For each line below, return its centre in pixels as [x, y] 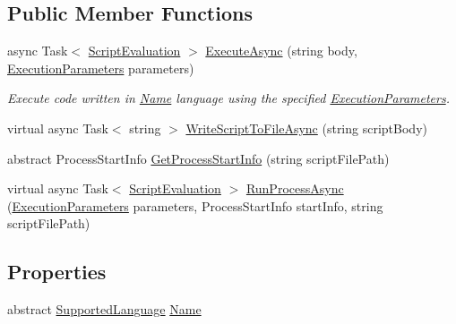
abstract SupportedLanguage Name [104, 309]
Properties [57, 272]
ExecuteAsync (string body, [281, 51]
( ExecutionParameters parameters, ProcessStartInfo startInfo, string [195, 205]
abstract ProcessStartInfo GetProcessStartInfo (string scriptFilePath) [198, 158]
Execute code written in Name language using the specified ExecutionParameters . [228, 98]
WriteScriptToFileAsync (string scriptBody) [306, 128]
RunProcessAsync [295, 188]
